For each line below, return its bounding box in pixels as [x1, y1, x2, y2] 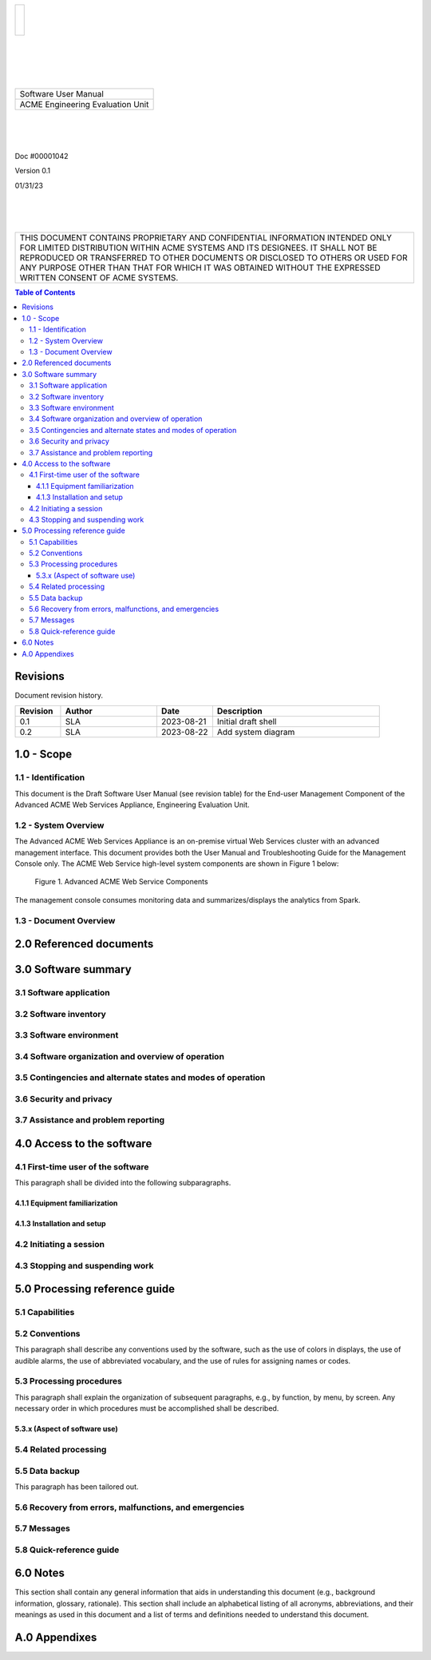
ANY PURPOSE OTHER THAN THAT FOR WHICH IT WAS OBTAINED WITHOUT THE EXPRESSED [19, 262, 381, 273]
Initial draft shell [216, 716, 277, 727]
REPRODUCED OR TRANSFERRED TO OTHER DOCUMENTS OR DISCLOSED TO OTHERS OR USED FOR [19, 252, 408, 264]
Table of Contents [14, 288, 76, 297]
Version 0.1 [14, 166, 51, 176]
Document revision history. [14, 691, 104, 701]
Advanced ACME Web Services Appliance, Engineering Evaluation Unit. [14, 800, 251, 810]
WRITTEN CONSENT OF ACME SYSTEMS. [19, 272, 179, 284]
